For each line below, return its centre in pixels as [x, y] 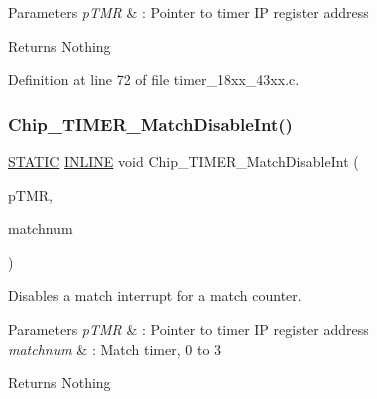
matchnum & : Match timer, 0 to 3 [115, 348]
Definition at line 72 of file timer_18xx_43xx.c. [154, 79]
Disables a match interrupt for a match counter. [155, 295]
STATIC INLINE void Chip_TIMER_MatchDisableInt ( [183, 161]
